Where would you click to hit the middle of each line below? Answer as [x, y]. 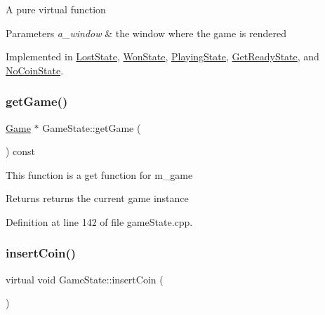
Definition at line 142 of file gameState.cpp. [99, 221]
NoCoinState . [35, 70]
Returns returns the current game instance [97, 198]
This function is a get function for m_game [99, 174]
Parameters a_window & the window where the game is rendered [146, 33]
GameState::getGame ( [92, 127]
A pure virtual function [56, 9]
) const [21, 151]
